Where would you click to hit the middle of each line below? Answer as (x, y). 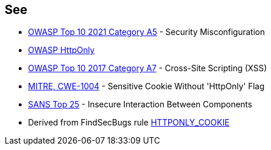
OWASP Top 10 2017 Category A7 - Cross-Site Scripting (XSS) (147, 68)
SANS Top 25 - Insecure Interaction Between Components (140, 104)
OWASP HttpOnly (61, 50)
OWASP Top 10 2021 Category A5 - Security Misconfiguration (147, 32)
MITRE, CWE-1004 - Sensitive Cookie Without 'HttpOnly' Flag (146, 86)
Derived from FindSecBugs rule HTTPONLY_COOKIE (129, 123)
